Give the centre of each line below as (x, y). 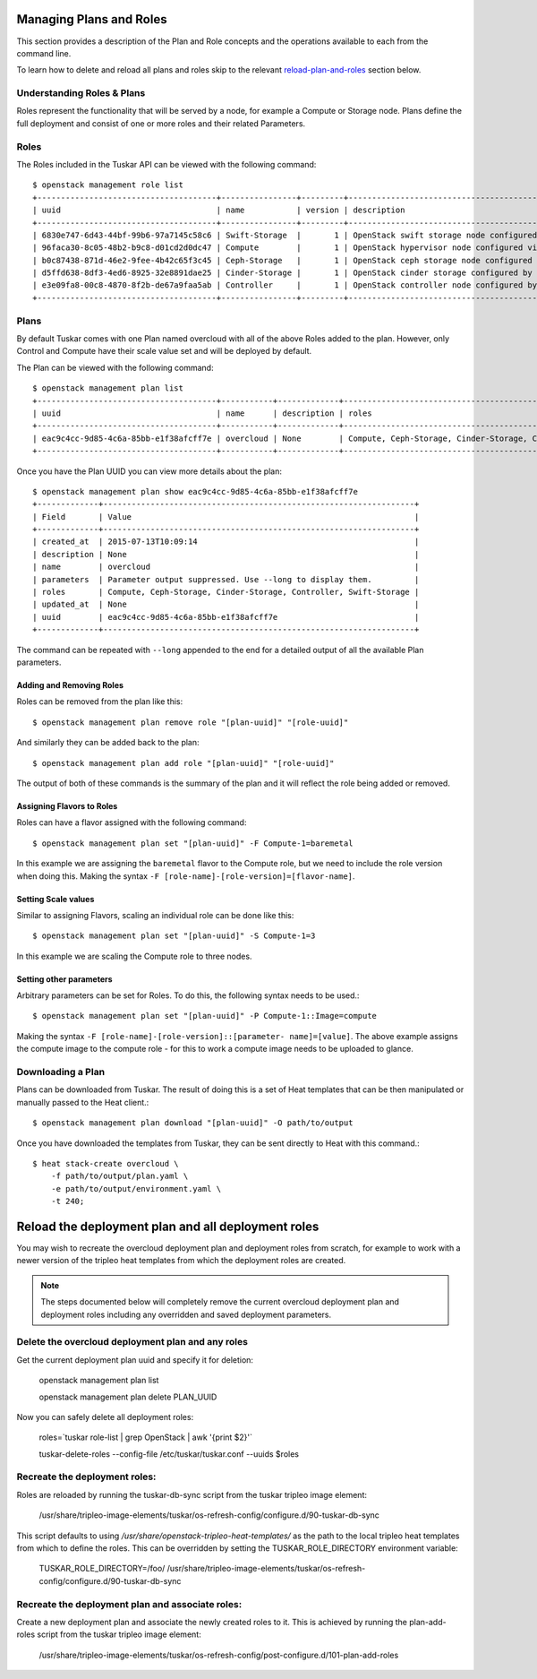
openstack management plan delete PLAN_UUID (128, 1397)
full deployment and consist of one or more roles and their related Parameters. (161, 123)
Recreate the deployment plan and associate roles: (129, 1604)
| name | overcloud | (226, 567)
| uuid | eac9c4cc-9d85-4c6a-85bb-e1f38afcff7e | (226, 617)
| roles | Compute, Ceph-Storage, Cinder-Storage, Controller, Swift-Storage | (226, 592)
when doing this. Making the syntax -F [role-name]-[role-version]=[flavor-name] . (186, 876)
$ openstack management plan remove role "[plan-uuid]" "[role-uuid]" (191, 722)
